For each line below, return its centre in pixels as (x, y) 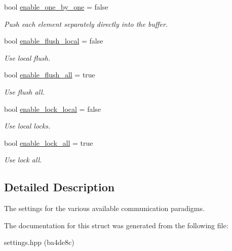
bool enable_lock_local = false (53, 109)
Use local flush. (27, 57)
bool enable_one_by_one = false (56, 7)
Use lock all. (23, 160)
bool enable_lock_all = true (49, 142)
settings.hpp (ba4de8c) (39, 242)
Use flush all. (25, 91)
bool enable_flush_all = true (50, 75)
